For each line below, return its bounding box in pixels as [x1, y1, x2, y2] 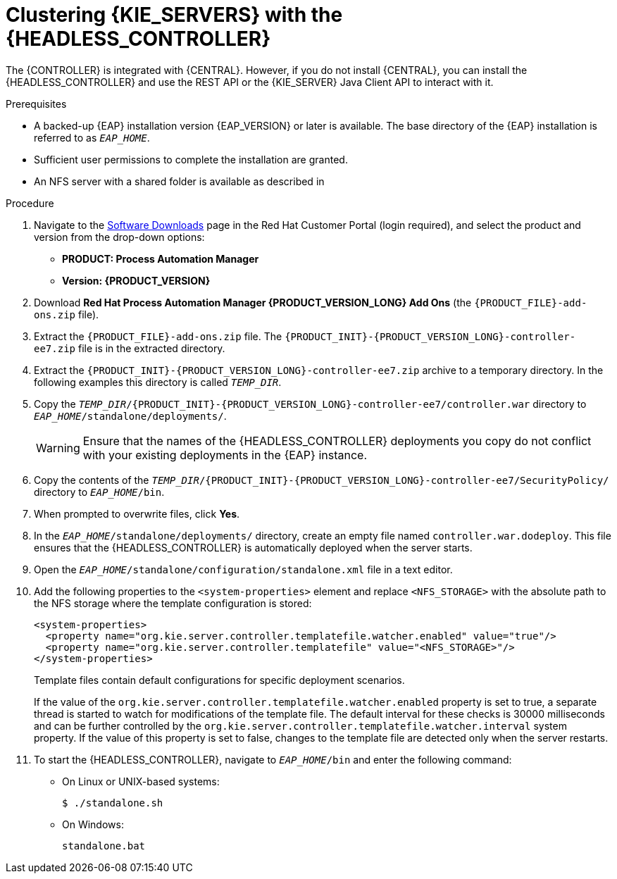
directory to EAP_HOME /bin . [34, 485, 165, 498]
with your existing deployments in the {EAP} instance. [82, 447, 367, 462]
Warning [36, 440, 80, 455]
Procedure [6, 197, 54, 209]
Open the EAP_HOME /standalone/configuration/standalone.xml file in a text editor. [34, 563, 453, 575]
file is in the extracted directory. [77, 342, 225, 354]
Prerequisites [6, 97, 67, 110]
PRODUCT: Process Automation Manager [62, 252, 259, 265]
